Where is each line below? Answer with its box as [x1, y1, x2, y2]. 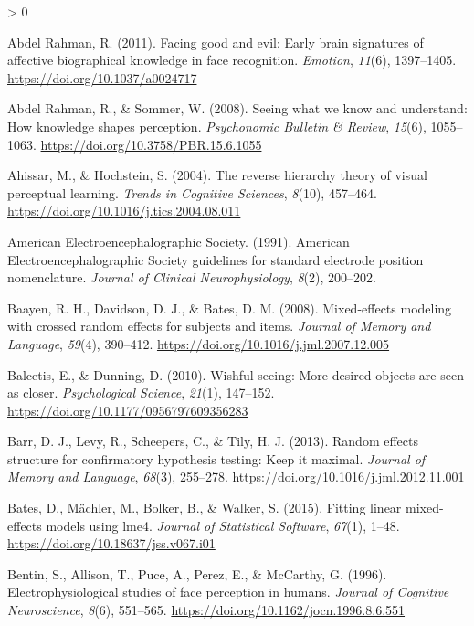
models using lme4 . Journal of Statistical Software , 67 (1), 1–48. [46, 515, 400, 535]
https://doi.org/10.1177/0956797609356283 [7, 400, 248, 419]
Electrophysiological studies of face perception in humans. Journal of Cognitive [7, 582, 449, 601]
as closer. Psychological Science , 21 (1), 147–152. [7, 383, 275, 402]
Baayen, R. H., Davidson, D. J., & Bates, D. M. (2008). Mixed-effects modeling [7, 298, 452, 317]
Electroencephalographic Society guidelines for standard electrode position [7, 249, 424, 269]
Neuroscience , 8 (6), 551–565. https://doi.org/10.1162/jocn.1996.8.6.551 [7, 600, 406, 620]
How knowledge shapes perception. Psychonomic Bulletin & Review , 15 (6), [7, 116, 427, 135]
